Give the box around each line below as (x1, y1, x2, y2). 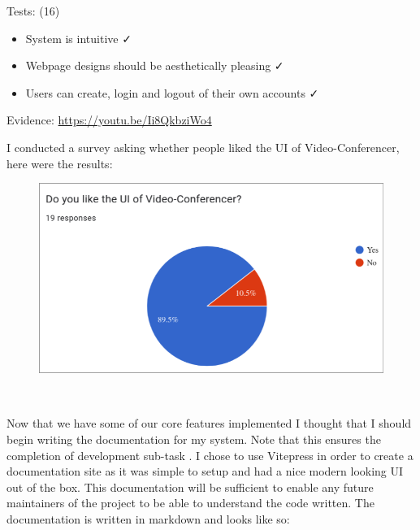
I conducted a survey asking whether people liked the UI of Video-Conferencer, (6, 138, 400, 155)
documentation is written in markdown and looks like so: (6, 510, 290, 527)
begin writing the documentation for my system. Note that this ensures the (6, 430, 381, 447)
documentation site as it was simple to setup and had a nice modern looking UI (6, 463, 404, 480)
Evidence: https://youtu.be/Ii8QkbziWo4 (6, 111, 212, 128)
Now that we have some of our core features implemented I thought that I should (6, 415, 412, 432)
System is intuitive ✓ (25, 29, 132, 46)
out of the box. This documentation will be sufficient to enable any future (6, 478, 374, 495)
